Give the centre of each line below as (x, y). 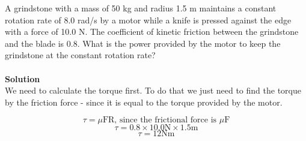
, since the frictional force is (166, 120)
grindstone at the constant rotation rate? (80, 55)
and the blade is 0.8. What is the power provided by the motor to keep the (143, 43)
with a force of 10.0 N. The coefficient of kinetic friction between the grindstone (152, 31)
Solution (23, 78)
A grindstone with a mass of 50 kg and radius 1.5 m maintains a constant (141, 8)
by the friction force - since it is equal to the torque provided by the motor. (144, 102)
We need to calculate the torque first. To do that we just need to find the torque (153, 90)
